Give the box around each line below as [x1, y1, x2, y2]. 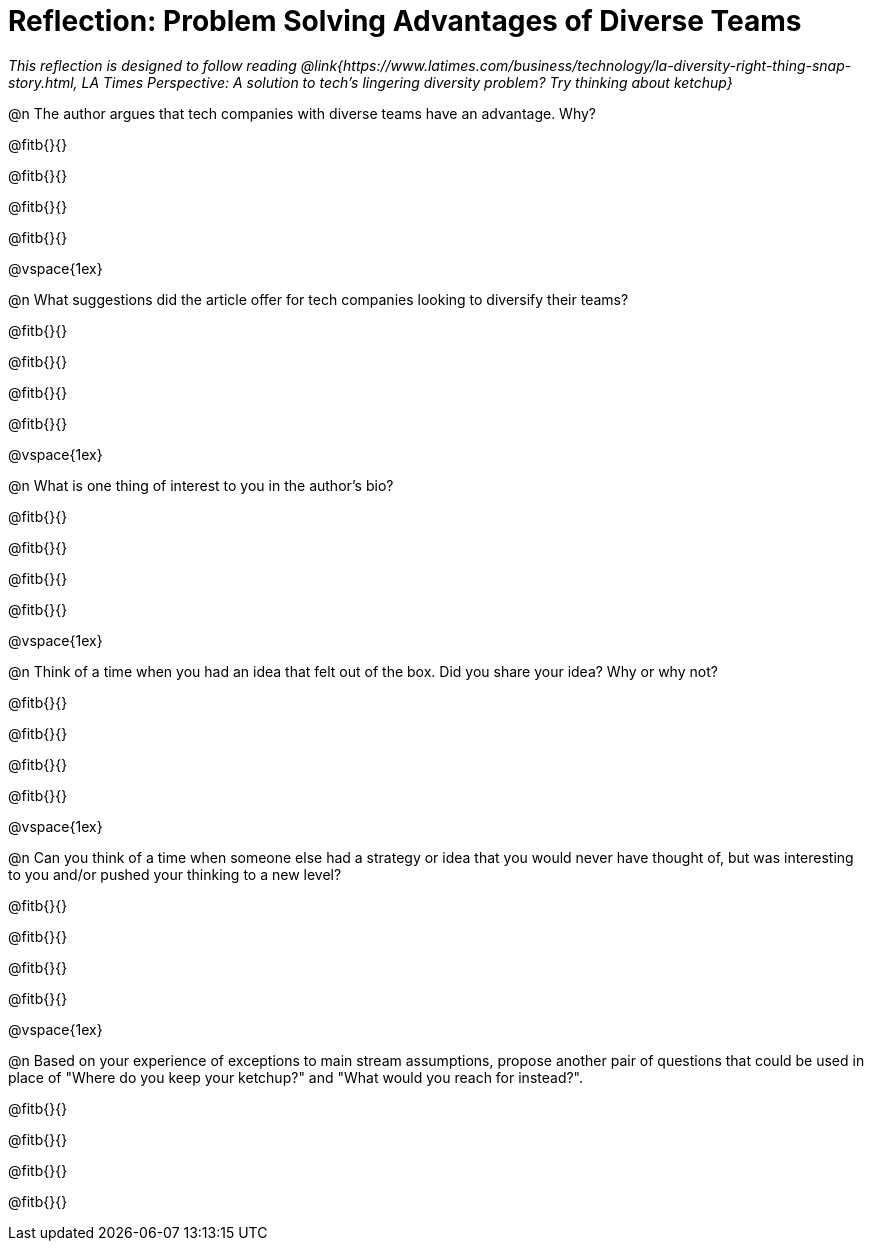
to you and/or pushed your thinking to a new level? [8, 865, 342, 883]
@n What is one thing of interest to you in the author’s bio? [8, 476, 394, 494]
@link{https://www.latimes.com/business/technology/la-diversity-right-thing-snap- [300, 56, 852, 74]
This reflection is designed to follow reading [8, 56, 297, 74]
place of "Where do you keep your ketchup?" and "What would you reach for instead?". [8, 1068, 584, 1086]
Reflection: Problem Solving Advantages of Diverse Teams [8, 4, 802, 38]
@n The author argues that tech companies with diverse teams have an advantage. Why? [8, 104, 597, 122]
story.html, [8, 73, 78, 91]
